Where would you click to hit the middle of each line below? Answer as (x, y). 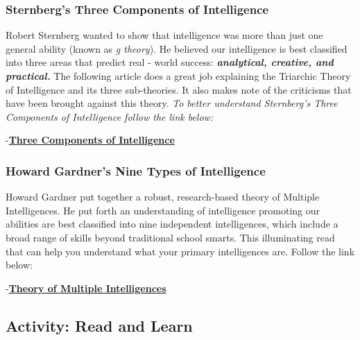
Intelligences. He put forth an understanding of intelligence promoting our (163, 210)
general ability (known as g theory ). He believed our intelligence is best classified (177, 48)
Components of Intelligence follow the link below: (110, 116)
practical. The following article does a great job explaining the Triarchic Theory (178, 76)
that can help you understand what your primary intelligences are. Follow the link (180, 251)
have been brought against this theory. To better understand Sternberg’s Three (172, 103)
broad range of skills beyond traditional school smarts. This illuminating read (170, 237)
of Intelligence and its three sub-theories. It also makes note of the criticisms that (179, 89)
